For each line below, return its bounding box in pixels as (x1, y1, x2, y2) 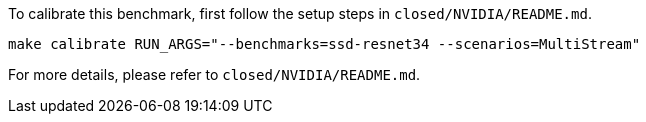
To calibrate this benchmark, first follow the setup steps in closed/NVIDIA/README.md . (8, 5, 592, 22)
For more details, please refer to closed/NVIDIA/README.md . (8, 66, 421, 83)
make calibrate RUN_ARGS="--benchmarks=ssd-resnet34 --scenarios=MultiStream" (8, 36, 641, 52)
